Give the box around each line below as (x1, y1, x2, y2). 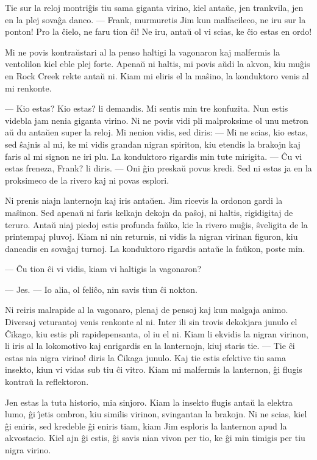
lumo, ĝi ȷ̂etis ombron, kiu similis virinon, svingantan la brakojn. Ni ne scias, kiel (5, 408, 307, 420)
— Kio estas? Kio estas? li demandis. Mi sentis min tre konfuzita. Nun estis (5, 102, 288, 115)
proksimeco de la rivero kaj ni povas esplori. (5, 173, 169, 186)
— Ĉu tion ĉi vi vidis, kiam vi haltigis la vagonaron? (5, 262, 202, 275)
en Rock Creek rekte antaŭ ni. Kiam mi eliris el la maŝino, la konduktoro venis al (5, 69, 309, 82)
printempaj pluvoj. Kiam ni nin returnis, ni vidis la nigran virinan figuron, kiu (5, 230, 298, 243)
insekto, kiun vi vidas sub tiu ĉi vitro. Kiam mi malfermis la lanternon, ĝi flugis (5, 363, 302, 376)
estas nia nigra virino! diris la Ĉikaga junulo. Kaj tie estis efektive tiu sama (5, 351, 287, 364)
